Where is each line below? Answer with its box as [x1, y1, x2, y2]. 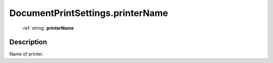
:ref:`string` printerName [22, 25, 74, 31]
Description [9, 38, 48, 46]
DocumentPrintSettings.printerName [9, 7, 168, 18]
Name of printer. [9, 51, 43, 57]
